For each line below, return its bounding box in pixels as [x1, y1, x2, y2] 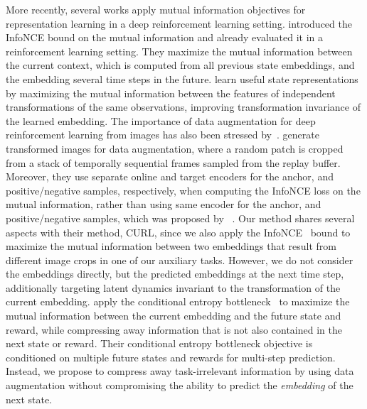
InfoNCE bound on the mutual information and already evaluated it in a [6, 30, 324, 45]
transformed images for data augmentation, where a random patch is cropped [6, 141, 344, 156]
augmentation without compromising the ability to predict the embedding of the [6, 378, 353, 393]
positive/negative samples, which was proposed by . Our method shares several [6, 210, 355, 225]
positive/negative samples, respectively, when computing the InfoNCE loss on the [6, 182, 361, 197]
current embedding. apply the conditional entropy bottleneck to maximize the [6, 294, 350, 309]
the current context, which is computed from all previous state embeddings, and [6, 58, 355, 72]
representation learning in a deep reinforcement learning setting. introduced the [6, 16, 352, 31]
